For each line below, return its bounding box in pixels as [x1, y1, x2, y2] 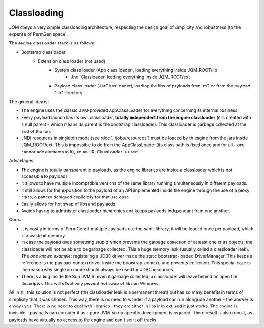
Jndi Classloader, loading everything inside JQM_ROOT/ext [71, 74, 190, 80]
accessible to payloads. [21, 174, 69, 179]
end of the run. [21, 128, 51, 134]
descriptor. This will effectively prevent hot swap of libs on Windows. [21, 280, 160, 286]
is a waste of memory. [21, 233, 66, 239]
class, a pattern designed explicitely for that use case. [21, 194, 131, 200]
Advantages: [9, 158, 35, 164]
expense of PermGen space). [9, 31, 68, 37]
